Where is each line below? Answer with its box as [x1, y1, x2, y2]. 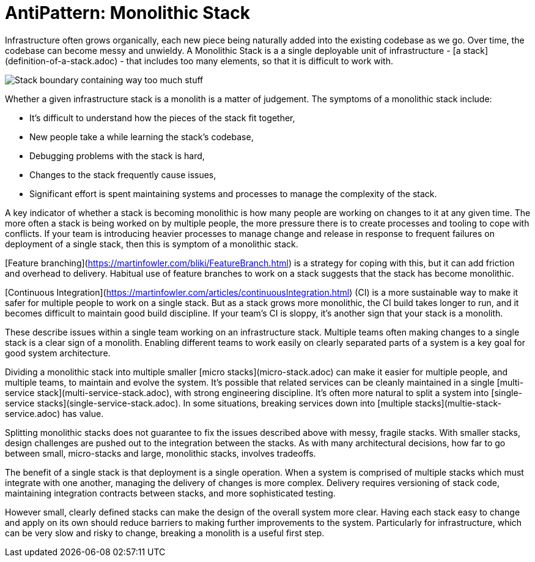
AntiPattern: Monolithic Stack [5, 2, 251, 23]
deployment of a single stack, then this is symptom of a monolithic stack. [5, 238, 298, 249]
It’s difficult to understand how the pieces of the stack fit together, [29, 112, 295, 123]
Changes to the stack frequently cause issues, [29, 169, 216, 180]
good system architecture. [5, 347, 111, 358]
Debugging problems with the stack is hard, [29, 150, 205, 161]
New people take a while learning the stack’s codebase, [29, 131, 254, 142]
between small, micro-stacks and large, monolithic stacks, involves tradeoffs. [5, 448, 316, 459]
